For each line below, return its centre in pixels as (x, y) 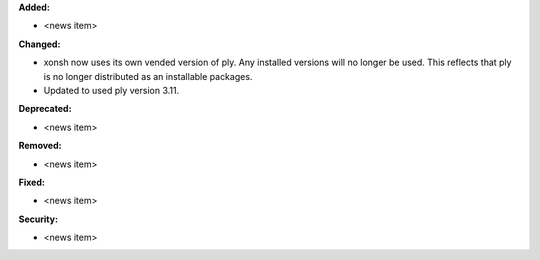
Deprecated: (45, 109)
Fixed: (31, 182)
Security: (38, 219)
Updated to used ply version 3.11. (111, 90)
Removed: (40, 146)
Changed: (39, 44)
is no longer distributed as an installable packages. (148, 76)
